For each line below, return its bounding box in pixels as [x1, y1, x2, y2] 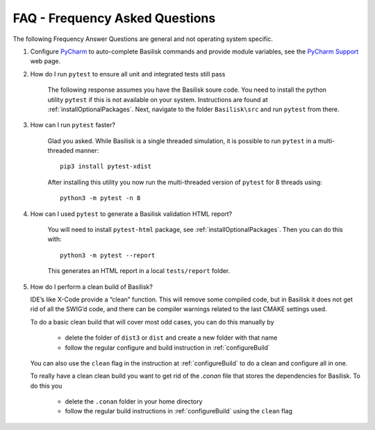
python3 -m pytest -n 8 [60, 195, 141, 202]
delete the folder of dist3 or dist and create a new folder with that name [65, 333, 278, 342]
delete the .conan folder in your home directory [65, 397, 203, 406]
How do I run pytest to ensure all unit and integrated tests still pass [30, 69, 226, 78]
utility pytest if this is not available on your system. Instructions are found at [47, 95, 268, 104]
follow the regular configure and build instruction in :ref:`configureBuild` [65, 343, 270, 352]
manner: [75, 147, 99, 155]
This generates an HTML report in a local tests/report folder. [47, 267, 231, 275]
